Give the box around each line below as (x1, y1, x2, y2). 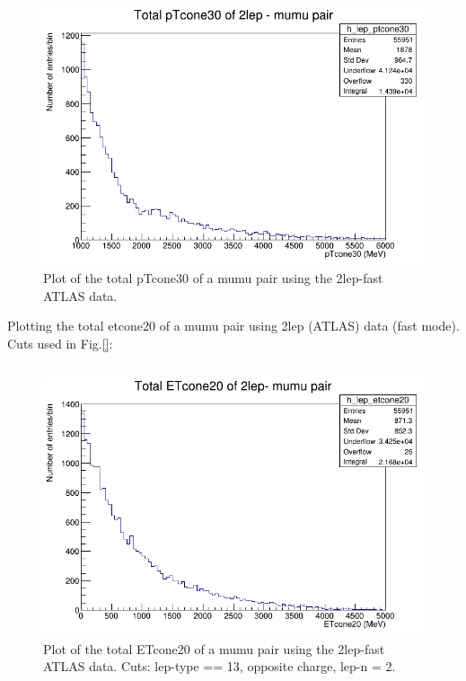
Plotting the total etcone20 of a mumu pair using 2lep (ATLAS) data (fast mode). (7, 316, 460, 335)
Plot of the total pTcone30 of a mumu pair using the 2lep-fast (43, 269, 383, 287)
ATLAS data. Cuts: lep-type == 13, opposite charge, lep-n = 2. (43, 657, 396, 676)
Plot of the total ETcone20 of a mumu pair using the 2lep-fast (43, 639, 385, 658)
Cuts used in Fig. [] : (7, 333, 113, 352)
